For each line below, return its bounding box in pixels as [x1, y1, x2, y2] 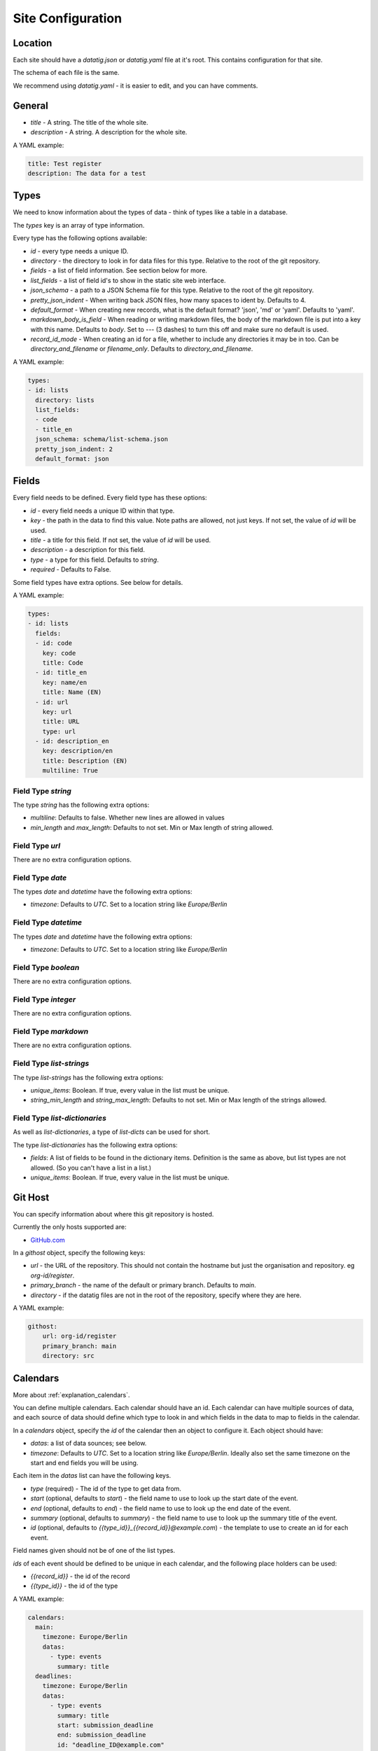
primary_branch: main [42, 1342, 117, 1350]
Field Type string [13, 786, 71, 796]
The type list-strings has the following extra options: [13, 1073, 164, 1081]
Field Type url [13, 840, 61, 850]
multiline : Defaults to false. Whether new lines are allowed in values [30, 813, 225, 822]
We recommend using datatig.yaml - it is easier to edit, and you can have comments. [13, 81, 258, 90]
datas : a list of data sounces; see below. [30, 1439, 147, 1448]
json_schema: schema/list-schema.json [35, 435, 168, 443]
